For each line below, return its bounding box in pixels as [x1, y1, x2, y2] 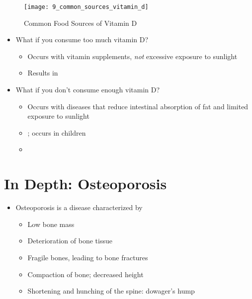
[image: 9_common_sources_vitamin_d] [24, 3, 149, 10]
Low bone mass [27, 219, 75, 229]
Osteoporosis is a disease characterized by [15, 202, 143, 213]
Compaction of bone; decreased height [27, 269, 144, 279]
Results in [27, 68, 58, 78]
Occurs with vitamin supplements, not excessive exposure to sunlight [27, 51, 238, 61]
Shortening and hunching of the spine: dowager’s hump [27, 286, 195, 296]
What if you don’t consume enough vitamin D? [15, 84, 160, 95]
